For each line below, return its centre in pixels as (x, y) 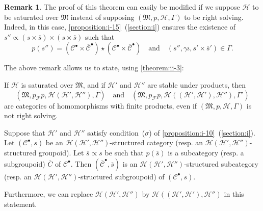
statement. (21, 204)
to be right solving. (214, 17)
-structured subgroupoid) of (121, 176)
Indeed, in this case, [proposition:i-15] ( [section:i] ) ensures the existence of (120, 27)
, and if (94, 84)
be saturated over (31, 17)
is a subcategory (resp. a (206, 153)
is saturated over (47, 84)
